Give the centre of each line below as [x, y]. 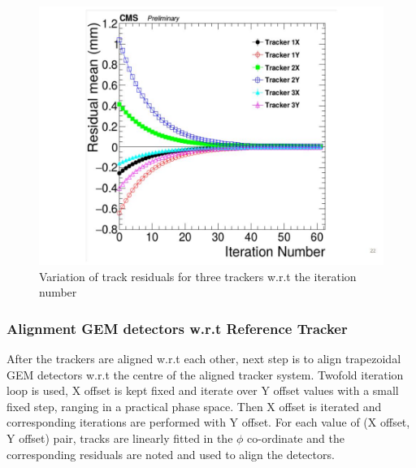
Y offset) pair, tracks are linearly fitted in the [120, 438]
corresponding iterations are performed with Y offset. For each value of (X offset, [208, 422]
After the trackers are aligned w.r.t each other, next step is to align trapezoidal [204, 358]
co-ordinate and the [296, 438]
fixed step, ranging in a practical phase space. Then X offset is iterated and [194, 406]
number [58, 292]
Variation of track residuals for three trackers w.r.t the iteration [198, 276]
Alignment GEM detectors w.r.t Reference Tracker [177, 328]
